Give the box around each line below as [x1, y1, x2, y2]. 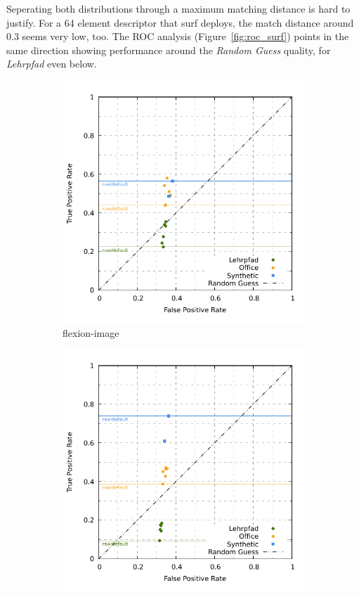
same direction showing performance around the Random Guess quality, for [6, 42, 331, 57]
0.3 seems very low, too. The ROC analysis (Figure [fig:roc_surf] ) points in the [6, 29, 349, 44]
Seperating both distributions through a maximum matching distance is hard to [6, 1, 351, 15]
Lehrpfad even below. [6, 56, 97, 71]
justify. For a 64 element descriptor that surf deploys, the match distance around [6, 15, 354, 30]
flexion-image [63, 325, 119, 340]
